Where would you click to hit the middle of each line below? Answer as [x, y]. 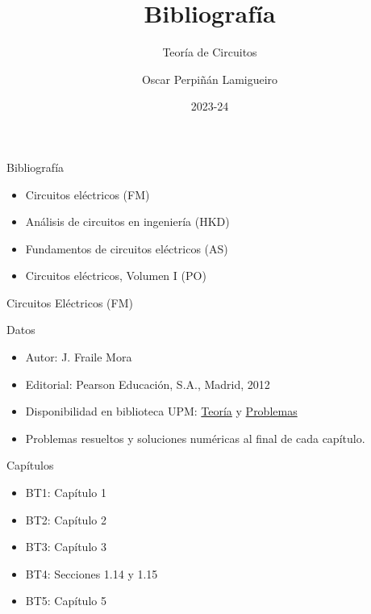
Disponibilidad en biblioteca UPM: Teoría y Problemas [161, 411]
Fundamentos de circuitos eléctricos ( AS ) [127, 248]
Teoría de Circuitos [210, 52]
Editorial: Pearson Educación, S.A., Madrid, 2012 [148, 384]
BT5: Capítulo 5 [66, 601]
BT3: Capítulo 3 [66, 547]
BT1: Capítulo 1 [66, 493]
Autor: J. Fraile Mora [79, 357]
